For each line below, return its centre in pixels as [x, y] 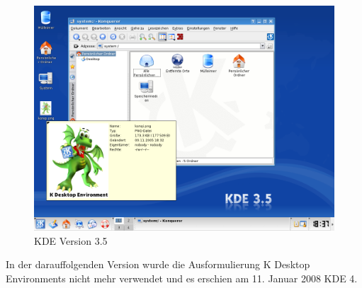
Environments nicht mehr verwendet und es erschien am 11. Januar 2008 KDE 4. [182, 278]
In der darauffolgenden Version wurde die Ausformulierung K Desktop [158, 264]
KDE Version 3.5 [71, 240]
